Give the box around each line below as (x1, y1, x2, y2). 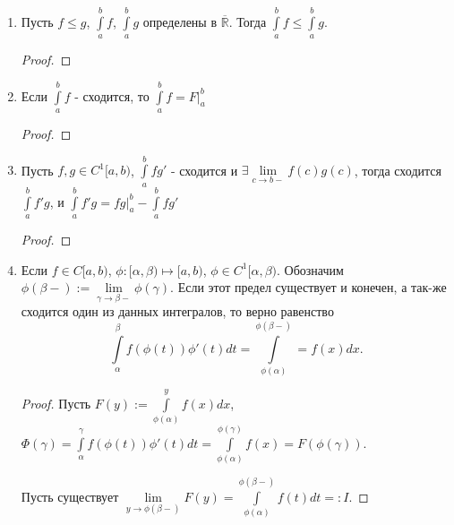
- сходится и (171, 160, 238, 179)
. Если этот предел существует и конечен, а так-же (170, 278, 447, 297)
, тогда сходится (354, 160, 441, 179)
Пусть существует (21, 487, 119, 506)
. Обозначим (277, 260, 344, 279)
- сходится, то (74, 86, 150, 105)
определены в (142, 12, 218, 30)
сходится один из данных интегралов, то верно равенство (21, 302, 334, 321)
